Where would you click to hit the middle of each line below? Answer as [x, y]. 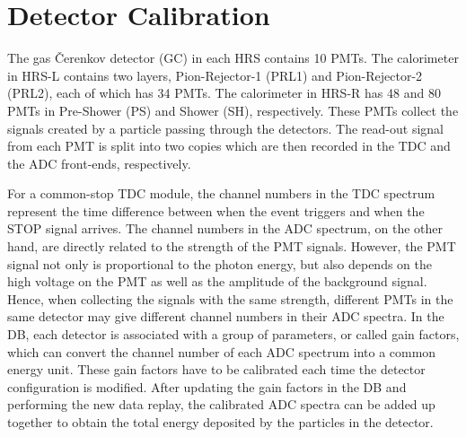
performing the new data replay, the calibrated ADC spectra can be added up [221, 404]
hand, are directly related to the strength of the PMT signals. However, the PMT [232, 246]
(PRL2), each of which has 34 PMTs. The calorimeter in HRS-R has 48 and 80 [224, 93]
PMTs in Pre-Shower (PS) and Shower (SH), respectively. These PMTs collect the [233, 110]
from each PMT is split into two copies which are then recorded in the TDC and [229, 146]
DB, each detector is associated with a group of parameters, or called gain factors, [233, 334]
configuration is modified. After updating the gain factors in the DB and [207, 386]
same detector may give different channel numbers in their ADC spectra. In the [226, 316]
